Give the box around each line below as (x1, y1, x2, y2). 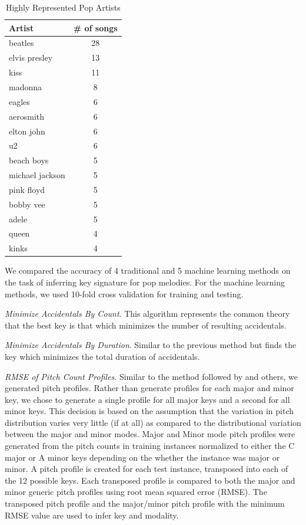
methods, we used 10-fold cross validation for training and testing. (5, 287, 244, 300)
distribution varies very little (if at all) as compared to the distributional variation (5, 416, 301, 428)
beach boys (9, 154, 49, 166)
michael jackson (9, 169, 65, 181)
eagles (9, 95, 30, 107)
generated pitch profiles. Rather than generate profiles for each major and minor (5, 382, 294, 394)
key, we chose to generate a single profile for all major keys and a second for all (5, 393, 290, 405)
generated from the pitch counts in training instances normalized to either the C (5, 439, 295, 452)
